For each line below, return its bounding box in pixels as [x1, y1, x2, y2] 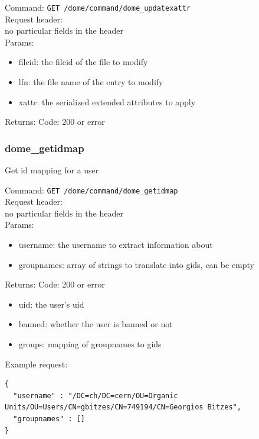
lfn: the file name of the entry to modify [18, 76, 163, 88]
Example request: [5, 357, 68, 370]
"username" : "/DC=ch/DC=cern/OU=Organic [13, 391, 178, 400]
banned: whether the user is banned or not [18, 318, 173, 330]
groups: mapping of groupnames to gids [18, 338, 162, 350]
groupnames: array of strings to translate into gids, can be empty [18, 258, 254, 270]
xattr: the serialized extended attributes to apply [18, 95, 196, 108]
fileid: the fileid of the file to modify [18, 56, 148, 68]
